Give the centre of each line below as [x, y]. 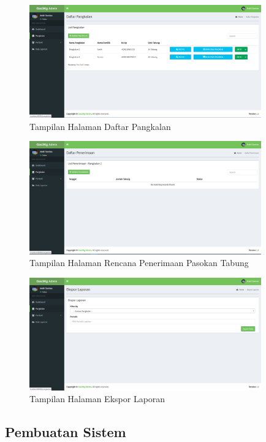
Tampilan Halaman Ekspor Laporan [97, 399]
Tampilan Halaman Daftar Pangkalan [100, 126]
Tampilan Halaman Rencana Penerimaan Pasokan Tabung [139, 263]
